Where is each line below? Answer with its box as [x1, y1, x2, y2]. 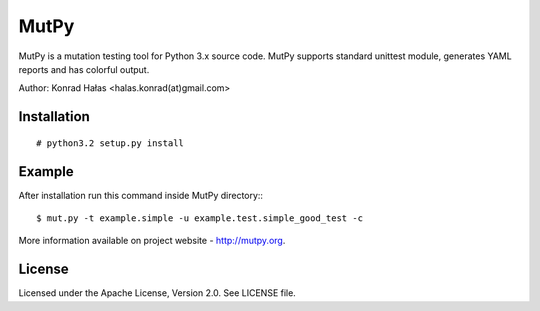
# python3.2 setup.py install [36, 137, 185, 149]
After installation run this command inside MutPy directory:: [18, 189, 264, 201]
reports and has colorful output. [18, 63, 150, 75]
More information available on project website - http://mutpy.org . [18, 235, 286, 247]
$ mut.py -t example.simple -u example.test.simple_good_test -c [36, 213, 364, 224]
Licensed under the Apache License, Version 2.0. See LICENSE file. [18, 287, 297, 299]
